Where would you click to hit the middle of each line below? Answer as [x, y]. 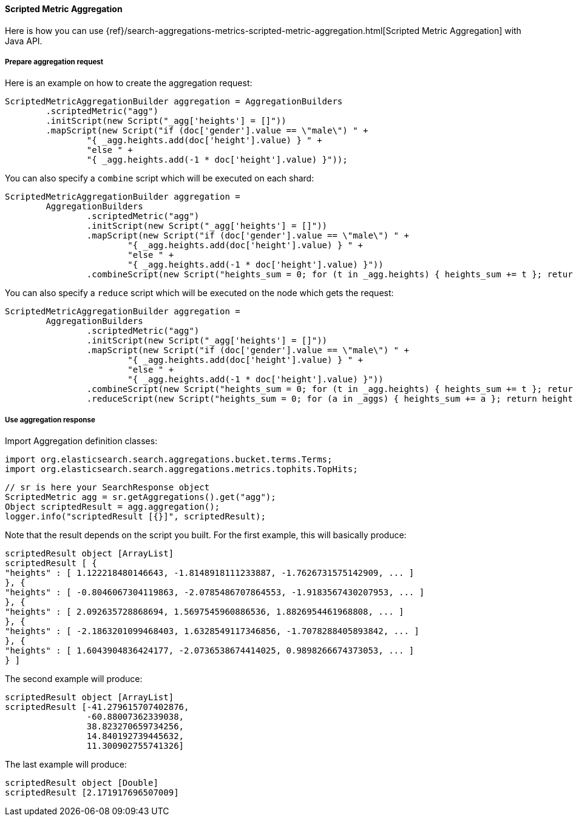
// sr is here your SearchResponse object [107, 488]
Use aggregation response [50, 420]
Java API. [24, 41]
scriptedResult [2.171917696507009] [92, 793]
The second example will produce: [74, 679]
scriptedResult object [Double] [82, 783]
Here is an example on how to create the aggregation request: [129, 83]
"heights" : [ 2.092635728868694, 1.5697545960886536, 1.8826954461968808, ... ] [205, 612]
